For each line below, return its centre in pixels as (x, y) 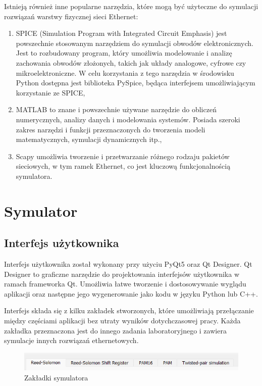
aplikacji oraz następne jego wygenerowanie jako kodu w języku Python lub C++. (131, 293)
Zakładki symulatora (56, 377)
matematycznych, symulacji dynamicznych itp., (89, 139)
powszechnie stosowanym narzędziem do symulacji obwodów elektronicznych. (135, 43)
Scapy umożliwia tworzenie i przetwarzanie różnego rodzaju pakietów (123, 156)
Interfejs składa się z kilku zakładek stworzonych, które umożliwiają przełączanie (129, 310)
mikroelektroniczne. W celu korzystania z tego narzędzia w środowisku (125, 73)
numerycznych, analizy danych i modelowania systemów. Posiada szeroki (128, 119)
